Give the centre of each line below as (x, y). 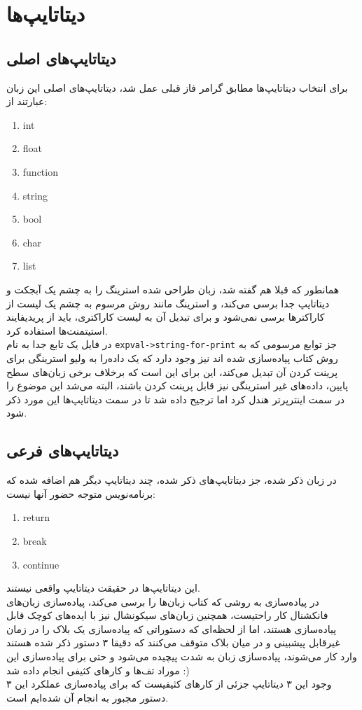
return (36, 517)
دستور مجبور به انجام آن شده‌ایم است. (88, 697)
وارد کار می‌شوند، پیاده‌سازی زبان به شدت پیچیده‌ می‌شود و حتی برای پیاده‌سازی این (182, 656)
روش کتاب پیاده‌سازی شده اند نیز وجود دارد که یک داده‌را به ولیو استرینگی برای (172, 357)
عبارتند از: (27, 101)
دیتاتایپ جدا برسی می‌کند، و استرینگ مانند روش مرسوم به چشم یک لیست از (168, 303)
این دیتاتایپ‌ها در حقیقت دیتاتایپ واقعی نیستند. (103, 588)
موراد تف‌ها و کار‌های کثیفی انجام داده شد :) (98, 670)
